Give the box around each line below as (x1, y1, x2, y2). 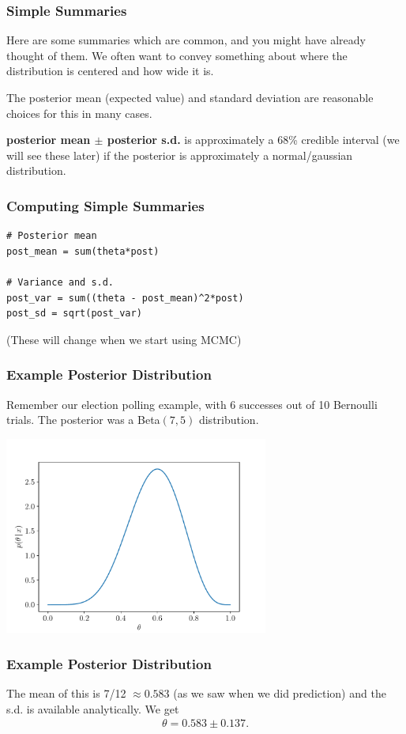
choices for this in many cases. (6, 104, 152, 121)
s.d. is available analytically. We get (6, 700, 179, 717)
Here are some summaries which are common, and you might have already (6, 32, 366, 48)
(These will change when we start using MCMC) (6, 331, 242, 347)
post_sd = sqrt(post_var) (6, 308, 142, 320)
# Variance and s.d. (6, 276, 115, 288)
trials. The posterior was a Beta (6, 411, 160, 428)
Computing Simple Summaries (6, 195, 205, 215)
